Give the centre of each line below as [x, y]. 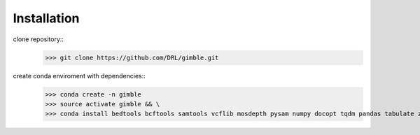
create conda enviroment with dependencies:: [79, 76]
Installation [46, 18]
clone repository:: [38, 39]
